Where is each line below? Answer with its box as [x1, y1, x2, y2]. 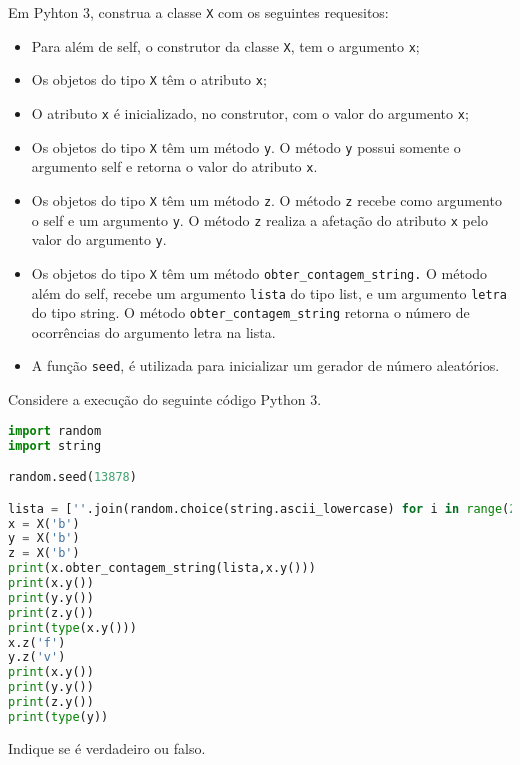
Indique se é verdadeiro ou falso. [8, 737, 206, 758]
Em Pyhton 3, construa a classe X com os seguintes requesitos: [8, 2, 389, 22]
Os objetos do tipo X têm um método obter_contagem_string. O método [31, 262, 488, 283]
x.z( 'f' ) [8, 635, 66, 650]
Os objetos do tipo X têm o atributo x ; [31, 69, 267, 90]
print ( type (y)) [8, 709, 109, 724]
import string [8, 438, 102, 453]
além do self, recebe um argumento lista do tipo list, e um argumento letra [31, 282, 507, 303]
